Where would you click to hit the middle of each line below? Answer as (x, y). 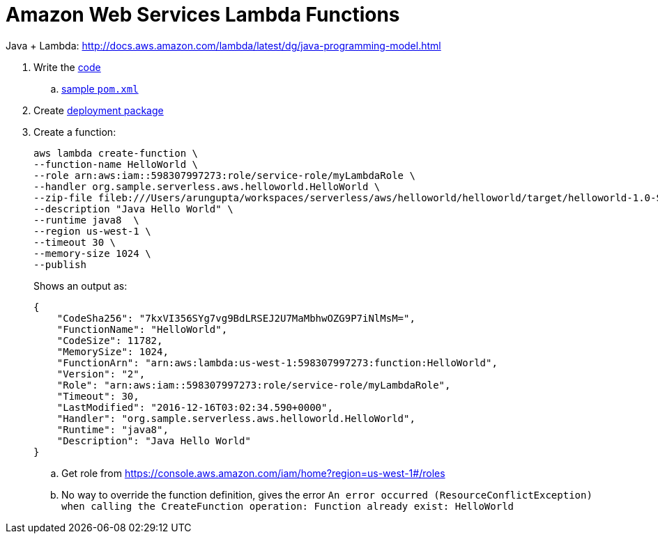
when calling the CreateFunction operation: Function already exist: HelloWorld (288, 506)
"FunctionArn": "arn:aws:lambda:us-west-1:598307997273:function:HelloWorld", (277, 362)
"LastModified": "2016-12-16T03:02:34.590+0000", (195, 407)
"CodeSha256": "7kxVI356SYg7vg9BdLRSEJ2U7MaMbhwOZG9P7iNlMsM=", (236, 318)
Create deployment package (99, 110)
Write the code (67, 67)
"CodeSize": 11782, (110, 340)
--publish (60, 264)
